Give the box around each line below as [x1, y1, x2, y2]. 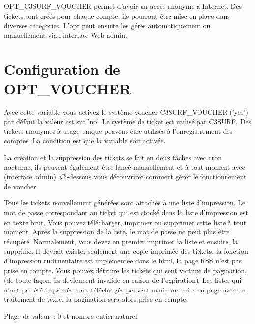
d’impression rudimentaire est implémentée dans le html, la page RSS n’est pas [4, 256, 242, 265]
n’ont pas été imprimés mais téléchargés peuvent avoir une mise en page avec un [4, 284, 246, 294]
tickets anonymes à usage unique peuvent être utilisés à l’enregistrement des [4, 126, 233, 136]
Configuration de [4, 59, 120, 79]
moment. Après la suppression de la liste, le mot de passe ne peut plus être [4, 227, 230, 237]
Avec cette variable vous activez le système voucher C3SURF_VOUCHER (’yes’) [4, 106, 248, 117]
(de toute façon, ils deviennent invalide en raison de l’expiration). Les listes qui [4, 275, 242, 285]
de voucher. [4, 181, 38, 191]
